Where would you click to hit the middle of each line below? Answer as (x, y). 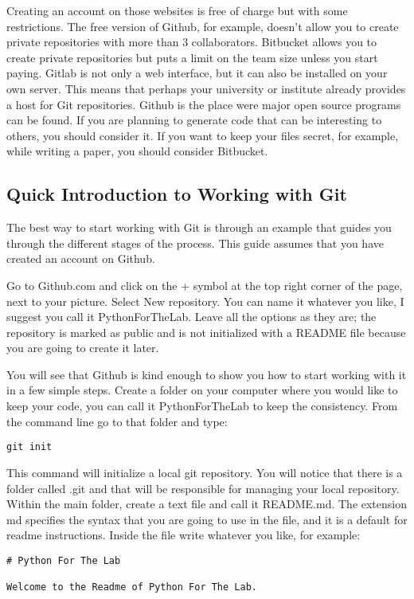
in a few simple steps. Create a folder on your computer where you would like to (202, 390)
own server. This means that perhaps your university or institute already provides (206, 88)
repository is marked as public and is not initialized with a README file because (206, 332)
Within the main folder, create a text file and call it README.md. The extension (207, 504)
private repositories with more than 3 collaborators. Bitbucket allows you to (192, 42)
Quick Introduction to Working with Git (177, 194)
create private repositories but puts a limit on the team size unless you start (192, 57)
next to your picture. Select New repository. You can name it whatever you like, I (205, 301)
